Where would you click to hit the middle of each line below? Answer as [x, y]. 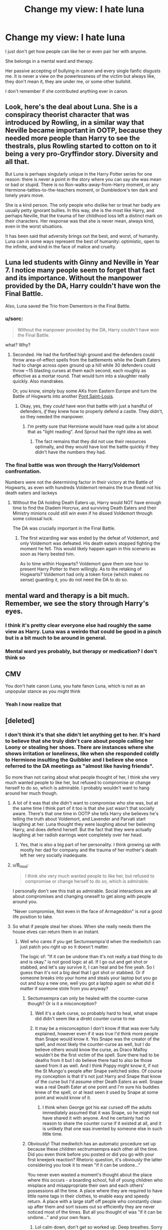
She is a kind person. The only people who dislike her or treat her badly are [83, 205]
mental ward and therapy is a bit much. [67, 595]
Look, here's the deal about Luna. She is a [71, 107]
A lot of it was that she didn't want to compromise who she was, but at [85, 803]
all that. [17, 162]
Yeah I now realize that [33, 704]
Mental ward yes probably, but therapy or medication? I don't [81, 652]
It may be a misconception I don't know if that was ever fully [97, 1028]
